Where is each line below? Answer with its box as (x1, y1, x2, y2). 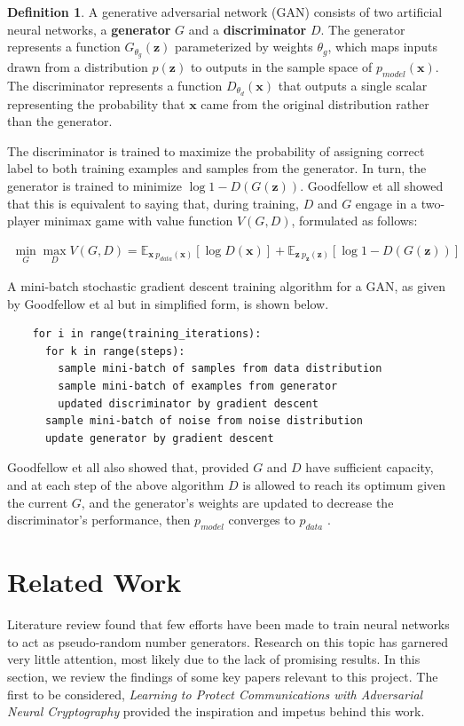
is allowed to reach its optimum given (242, 476, 446, 494)
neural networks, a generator (7, 20, 171, 38)
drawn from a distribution (7, 58, 148, 76)
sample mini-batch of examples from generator (58, 380, 338, 393)
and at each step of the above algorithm (7, 476, 224, 494)
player (7, 211, 40, 230)
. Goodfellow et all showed (300, 177, 444, 195)
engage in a (355, 193, 418, 212)
